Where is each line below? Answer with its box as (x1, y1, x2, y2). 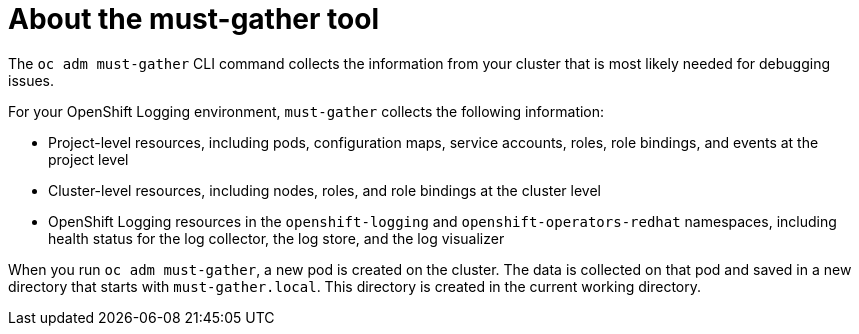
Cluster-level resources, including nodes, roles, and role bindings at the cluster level (48, 181, 602, 199)
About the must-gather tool (8, 2, 379, 36)
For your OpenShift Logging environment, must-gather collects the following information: (8, 102, 605, 120)
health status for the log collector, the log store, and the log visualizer (48, 229, 505, 247)
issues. (8, 71, 55, 89)
